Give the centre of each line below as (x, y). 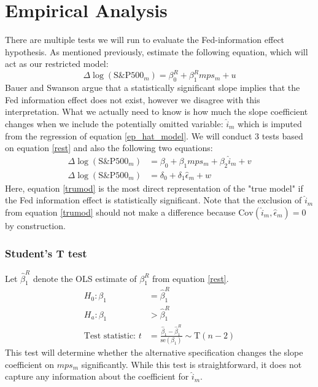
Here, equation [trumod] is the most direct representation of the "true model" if (154, 188)
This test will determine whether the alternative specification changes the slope (154, 352)
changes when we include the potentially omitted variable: (114, 123)
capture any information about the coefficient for (97, 376)
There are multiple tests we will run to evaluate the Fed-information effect (145, 40)
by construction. (35, 226)
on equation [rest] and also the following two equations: (109, 148)
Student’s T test (46, 253)
